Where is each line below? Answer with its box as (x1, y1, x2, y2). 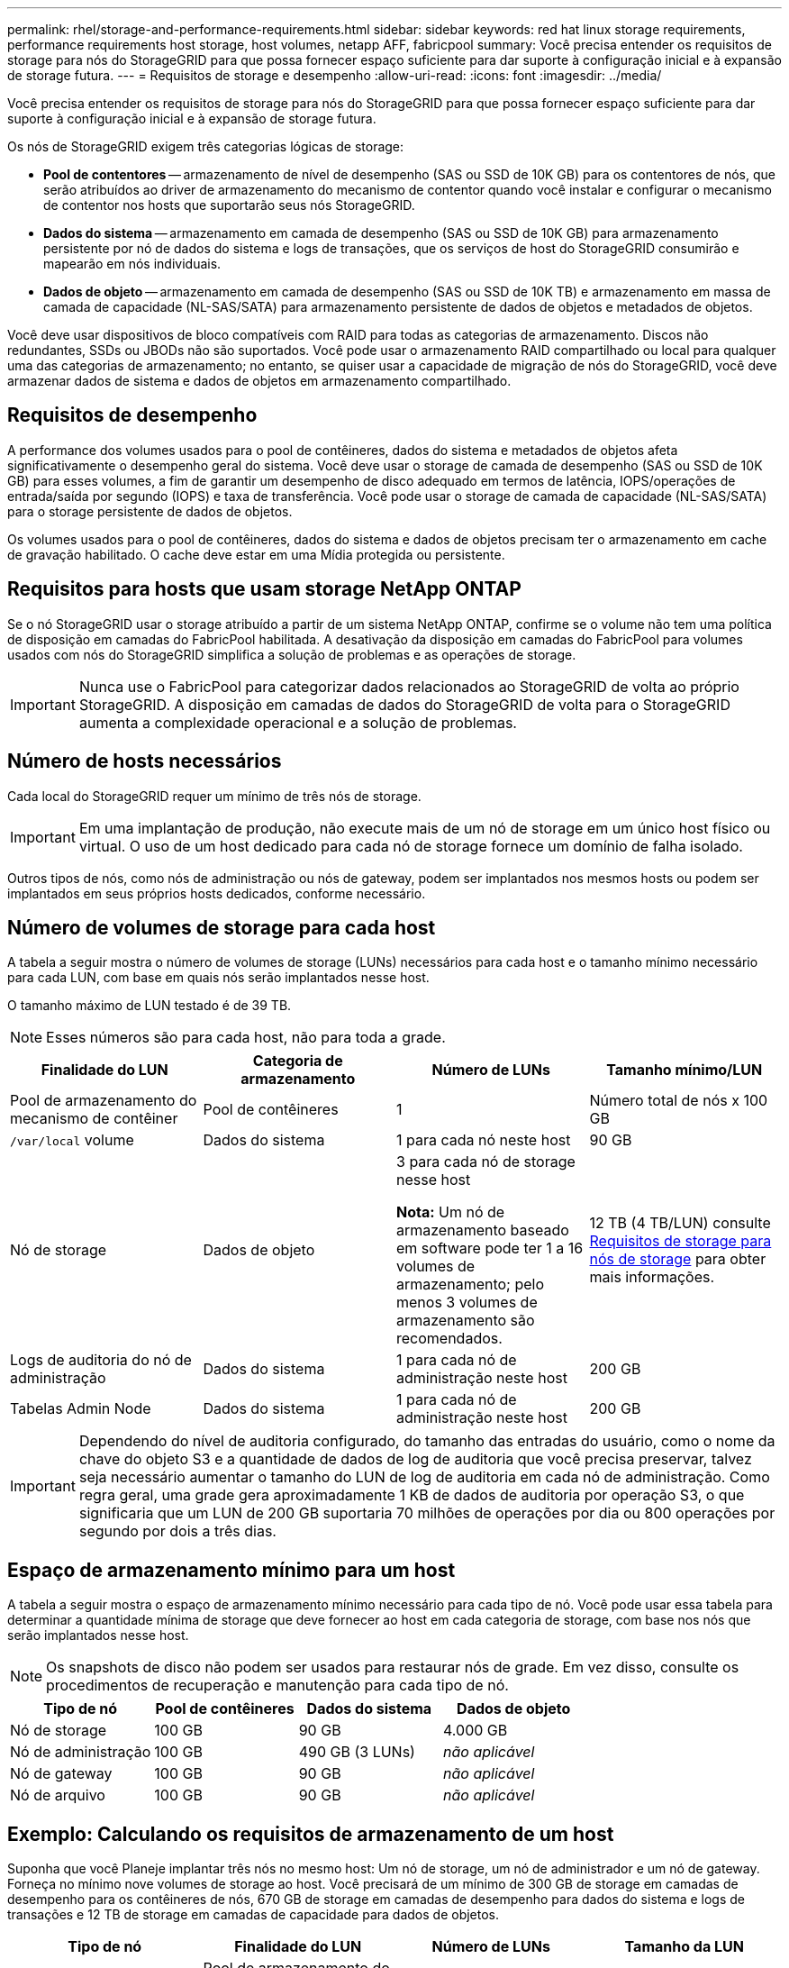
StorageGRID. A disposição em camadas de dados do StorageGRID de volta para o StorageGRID (78, 695, 730, 714)
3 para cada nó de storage (396, 1153, 576, 1171)
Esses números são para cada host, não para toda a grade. (46, 1028, 446, 1047)
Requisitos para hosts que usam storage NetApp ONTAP (7, 578, 521, 601)
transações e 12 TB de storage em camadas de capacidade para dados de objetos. (7, 1907, 500, 1923)
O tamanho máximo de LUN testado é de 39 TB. (7, 998, 292, 1014)
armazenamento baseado (396, 1221, 569, 1240)
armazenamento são (396, 1311, 535, 1330)
